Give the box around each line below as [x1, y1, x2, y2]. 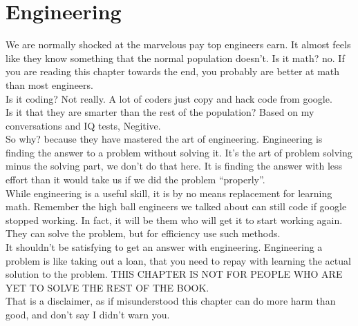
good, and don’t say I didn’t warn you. [6, 307, 170, 321]
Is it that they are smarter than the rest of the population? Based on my [6, 105, 314, 119]
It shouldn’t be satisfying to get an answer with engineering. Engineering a [6, 240, 323, 254]
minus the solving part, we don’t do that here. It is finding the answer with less [6, 159, 343, 173]
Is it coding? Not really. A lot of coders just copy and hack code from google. [6, 91, 332, 105]
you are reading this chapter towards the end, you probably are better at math [6, 64, 340, 79]
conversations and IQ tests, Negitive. [6, 118, 161, 132]
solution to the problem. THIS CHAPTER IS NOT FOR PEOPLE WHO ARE [6, 267, 343, 281]
